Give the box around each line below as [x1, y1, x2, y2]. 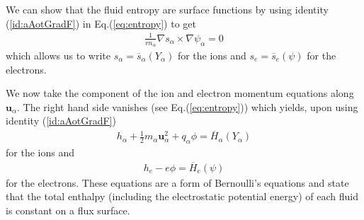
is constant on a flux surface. [6, 203, 130, 218]
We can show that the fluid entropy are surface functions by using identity [6, 2, 329, 16]
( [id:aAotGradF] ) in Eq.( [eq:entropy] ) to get [6, 16, 196, 30]
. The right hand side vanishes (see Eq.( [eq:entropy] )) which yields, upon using [17, 99, 358, 114]
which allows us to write [6, 47, 110, 62]
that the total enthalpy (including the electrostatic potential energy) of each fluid [6, 189, 358, 204]
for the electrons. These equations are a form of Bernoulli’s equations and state [6, 175, 349, 190]
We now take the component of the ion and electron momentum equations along [6, 86, 354, 100]
